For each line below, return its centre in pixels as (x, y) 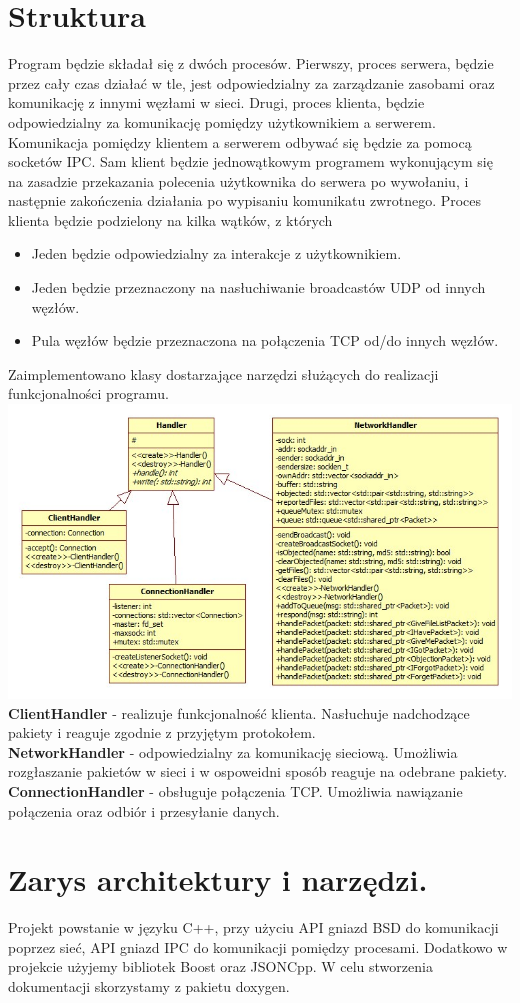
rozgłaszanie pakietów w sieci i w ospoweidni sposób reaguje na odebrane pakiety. (258, 771)
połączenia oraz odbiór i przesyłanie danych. (144, 810)
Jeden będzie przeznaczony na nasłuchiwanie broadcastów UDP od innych (258, 287)
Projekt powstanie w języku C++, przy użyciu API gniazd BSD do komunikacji (253, 927)
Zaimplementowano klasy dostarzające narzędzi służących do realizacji (223, 373)
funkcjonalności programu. (88, 393)
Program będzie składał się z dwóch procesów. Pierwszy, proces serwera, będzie (251, 63)
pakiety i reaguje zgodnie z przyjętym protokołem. (162, 732)
